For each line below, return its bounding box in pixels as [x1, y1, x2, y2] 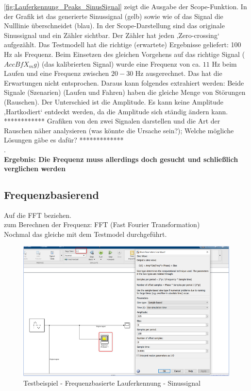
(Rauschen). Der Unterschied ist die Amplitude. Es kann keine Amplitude [4, 96, 224, 107]
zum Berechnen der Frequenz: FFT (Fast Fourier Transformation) [4, 219, 200, 230]
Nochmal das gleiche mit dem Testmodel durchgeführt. [4, 229, 167, 239]
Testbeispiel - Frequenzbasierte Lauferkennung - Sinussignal [23, 377, 201, 388]
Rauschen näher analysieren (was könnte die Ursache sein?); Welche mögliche [4, 125, 234, 135]
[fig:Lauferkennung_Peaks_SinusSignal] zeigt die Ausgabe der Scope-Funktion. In [4, 1, 247, 11]
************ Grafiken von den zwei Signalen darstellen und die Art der [4, 116, 220, 126]
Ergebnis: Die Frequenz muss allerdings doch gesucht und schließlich [4, 154, 238, 164]
